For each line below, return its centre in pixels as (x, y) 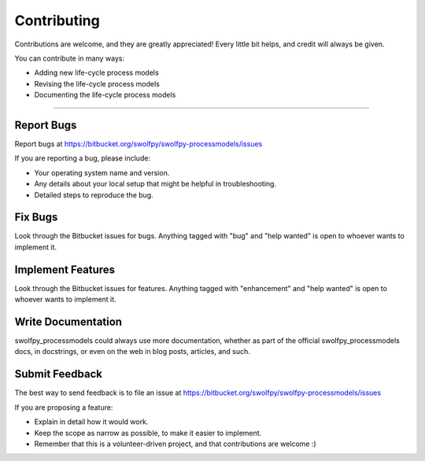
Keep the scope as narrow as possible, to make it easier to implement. (148, 433)
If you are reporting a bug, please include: (83, 158)
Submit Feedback (58, 374)
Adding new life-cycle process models (96, 73)
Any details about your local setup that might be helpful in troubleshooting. (155, 184)
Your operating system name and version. (102, 172)
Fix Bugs (36, 218)
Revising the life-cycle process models (97, 83)
